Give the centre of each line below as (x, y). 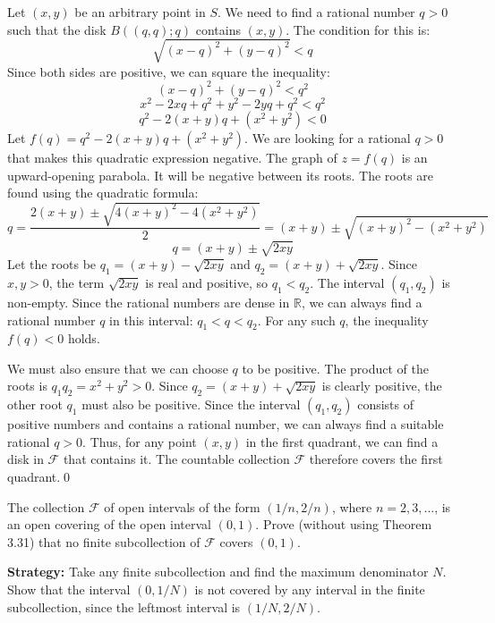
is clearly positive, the (382, 386)
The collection (46, 506)
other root (35, 404)
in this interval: (151, 320)
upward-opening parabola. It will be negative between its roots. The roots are (221, 175)
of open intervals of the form (182, 506)
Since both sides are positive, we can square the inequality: (169, 71)
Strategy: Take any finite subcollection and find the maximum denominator (218, 572)
